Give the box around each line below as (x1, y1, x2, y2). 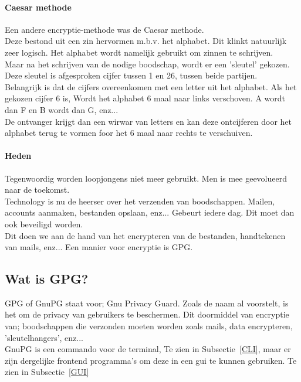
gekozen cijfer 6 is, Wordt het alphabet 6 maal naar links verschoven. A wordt (5, 92, 285, 104)
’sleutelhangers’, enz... (5, 331, 83, 343)
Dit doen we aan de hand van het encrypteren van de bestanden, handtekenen (5, 229, 286, 241)
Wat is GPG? (5, 270, 89, 288)
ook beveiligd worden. (5, 217, 83, 230)
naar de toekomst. (5, 183, 70, 196)
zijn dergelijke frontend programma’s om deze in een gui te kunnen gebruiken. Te (5, 354, 297, 366)
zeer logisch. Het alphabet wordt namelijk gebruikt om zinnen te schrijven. (5, 46, 273, 58)
